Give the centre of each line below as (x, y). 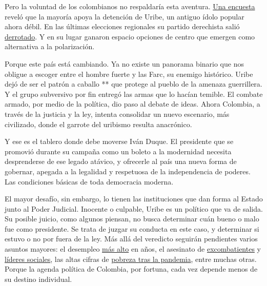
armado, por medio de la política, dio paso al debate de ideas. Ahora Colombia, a (132, 104)
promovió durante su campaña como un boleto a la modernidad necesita (118, 151)
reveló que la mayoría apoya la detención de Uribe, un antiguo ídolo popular (125, 16)
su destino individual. (38, 279)
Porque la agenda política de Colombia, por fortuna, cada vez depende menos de (131, 269)
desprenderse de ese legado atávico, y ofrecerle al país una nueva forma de (121, 161)
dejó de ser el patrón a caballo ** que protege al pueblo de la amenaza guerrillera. (133, 84)
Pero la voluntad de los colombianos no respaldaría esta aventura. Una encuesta (130, 6)
